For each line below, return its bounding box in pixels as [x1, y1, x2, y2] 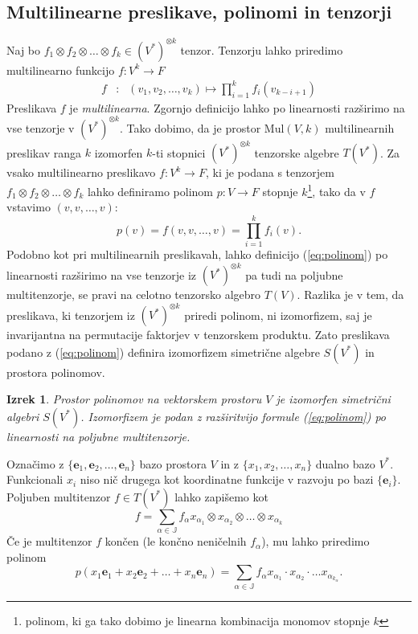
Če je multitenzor [6, 533, 92, 550]
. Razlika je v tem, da [297, 286, 404, 303]
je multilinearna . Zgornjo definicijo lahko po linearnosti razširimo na [69, 99, 405, 116]
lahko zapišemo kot [174, 488, 268, 505]
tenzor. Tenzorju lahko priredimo [180, 41, 343, 58]
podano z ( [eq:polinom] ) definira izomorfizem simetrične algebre [6, 343, 320, 360]
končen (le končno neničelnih [104, 533, 247, 550]
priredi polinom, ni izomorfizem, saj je [184, 306, 372, 323]
